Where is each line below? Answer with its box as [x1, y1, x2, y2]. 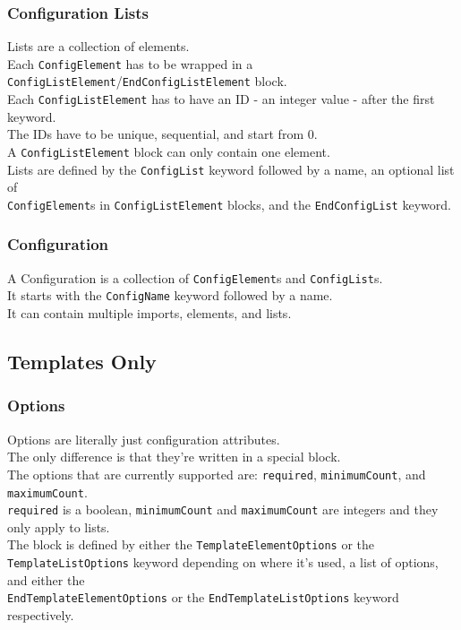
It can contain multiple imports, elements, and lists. [7, 304, 292, 323]
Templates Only [7, 348, 157, 375]
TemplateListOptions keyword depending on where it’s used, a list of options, [7, 553, 439, 572]
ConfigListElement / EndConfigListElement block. [7, 72, 287, 91]
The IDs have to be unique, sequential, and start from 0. [7, 125, 318, 143]
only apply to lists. [7, 517, 110, 536]
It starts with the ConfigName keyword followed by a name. [7, 286, 333, 305]
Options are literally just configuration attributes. [7, 429, 280, 448]
